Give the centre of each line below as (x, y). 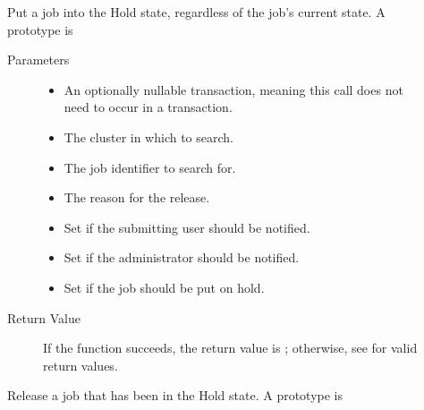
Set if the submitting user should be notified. (187, 227)
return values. (81, 365)
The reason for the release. (137, 197)
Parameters (38, 60)
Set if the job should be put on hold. (164, 287)
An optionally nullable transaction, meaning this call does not (233, 89)
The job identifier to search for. (150, 167)
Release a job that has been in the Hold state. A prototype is (175, 395)
